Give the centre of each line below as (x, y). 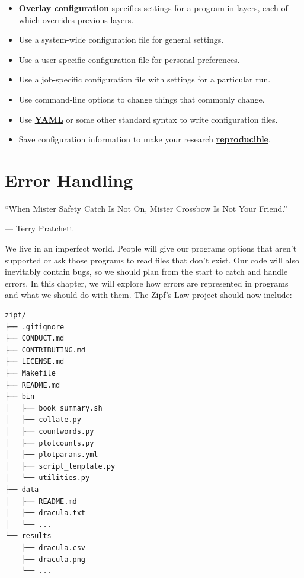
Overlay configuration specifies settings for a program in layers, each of (153, 8)
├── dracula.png (54, 559)
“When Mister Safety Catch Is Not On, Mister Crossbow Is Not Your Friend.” (146, 208)
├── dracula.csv (54, 547)
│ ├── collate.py (43, 420)
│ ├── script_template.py (60, 466)
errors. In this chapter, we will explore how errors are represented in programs (147, 283)
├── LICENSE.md (35, 362)
